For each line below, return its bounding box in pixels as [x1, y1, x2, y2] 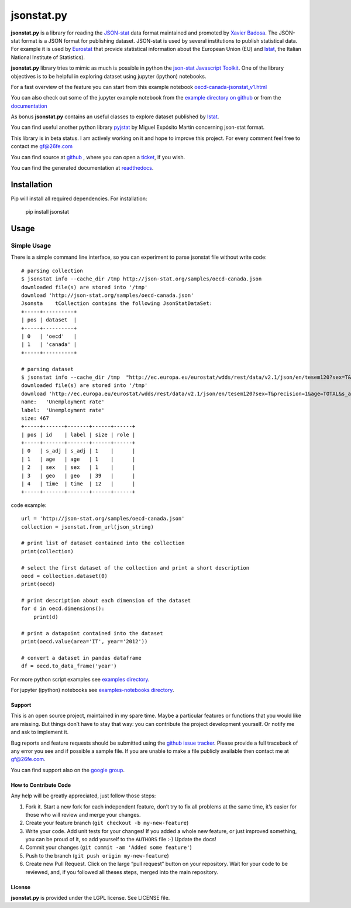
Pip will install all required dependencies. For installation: [11, 195, 147, 202]
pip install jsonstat [25, 208, 70, 215]
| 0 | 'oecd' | [21, 333, 77, 340]
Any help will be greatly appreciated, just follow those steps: [11, 792, 156, 799]
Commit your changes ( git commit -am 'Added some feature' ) [25, 844, 192, 851]
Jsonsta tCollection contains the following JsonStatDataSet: [21, 300, 213, 307]
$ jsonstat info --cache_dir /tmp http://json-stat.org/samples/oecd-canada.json [21, 276, 262, 282]
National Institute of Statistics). [11, 53, 85, 61]
